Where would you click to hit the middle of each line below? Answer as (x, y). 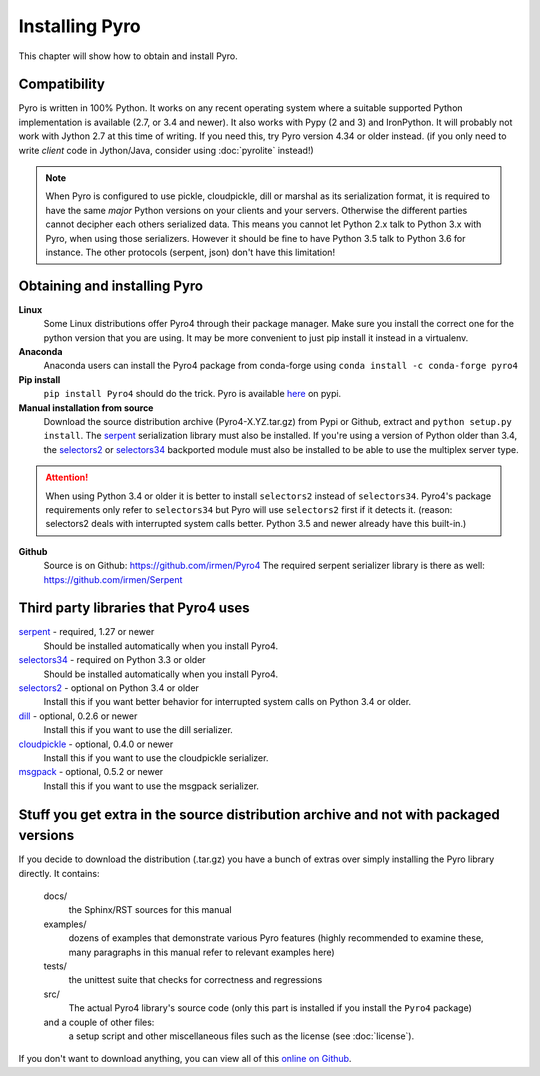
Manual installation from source (86, 407)
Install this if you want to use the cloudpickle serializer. (156, 757)
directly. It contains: (59, 873)
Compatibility (61, 84)
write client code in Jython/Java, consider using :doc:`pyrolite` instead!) (166, 150)
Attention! (67, 477)
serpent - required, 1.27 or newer (86, 632)
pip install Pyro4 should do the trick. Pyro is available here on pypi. (192, 394)
